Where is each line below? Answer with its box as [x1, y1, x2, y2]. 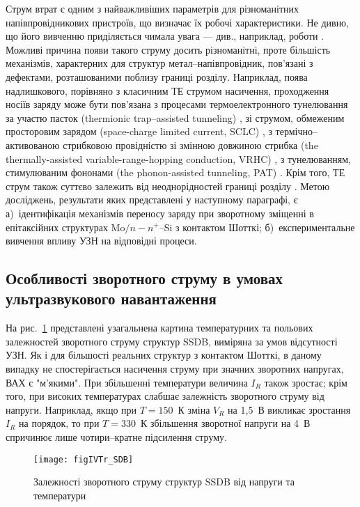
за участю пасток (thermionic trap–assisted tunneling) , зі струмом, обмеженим [6, 110, 345, 125]
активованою [6, 137, 60, 152]
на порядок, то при [19, 416, 100, 430]
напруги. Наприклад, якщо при [6, 402, 137, 416]
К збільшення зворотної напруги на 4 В [140, 416, 311, 430]
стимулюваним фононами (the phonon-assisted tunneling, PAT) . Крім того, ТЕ [6, 165, 345, 180]
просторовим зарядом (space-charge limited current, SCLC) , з [6, 124, 272, 139]
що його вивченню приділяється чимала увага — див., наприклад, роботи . [6, 29, 324, 43]
